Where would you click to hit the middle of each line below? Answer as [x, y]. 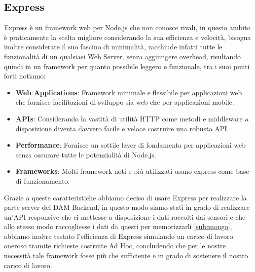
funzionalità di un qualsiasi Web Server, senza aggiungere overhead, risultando [123, 56]
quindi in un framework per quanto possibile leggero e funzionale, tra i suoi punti [127, 66]
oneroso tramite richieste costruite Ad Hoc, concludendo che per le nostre [115, 246]
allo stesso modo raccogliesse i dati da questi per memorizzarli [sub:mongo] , [118, 226]
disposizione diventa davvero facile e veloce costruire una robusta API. [122, 128]
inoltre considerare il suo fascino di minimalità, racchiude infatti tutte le [113, 47]
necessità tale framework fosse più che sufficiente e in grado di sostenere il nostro [126, 255]
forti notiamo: [25, 76]
